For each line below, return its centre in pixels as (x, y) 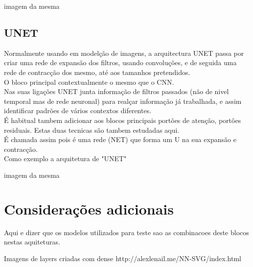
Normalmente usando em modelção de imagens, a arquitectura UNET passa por (124, 53)
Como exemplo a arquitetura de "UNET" (65, 158)
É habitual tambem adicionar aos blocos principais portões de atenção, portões (123, 120)
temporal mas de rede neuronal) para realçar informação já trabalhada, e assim (123, 101)
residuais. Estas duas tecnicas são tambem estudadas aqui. (92, 130)
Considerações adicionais (89, 208)
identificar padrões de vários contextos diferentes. (78, 110)
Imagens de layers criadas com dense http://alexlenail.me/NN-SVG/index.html (123, 258)
